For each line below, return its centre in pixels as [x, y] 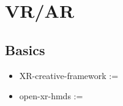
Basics [25, 49]
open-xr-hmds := [51, 96]
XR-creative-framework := [69, 75]
